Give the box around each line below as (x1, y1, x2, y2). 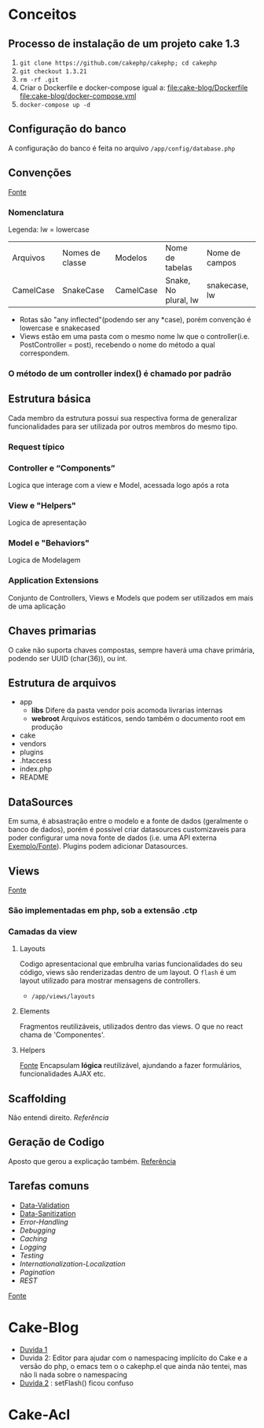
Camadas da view (8, 926, 78, 937)
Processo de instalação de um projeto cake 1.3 (8, 37, 240, 50)
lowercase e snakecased (19, 323, 101, 333)
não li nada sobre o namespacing (19, 1370, 128, 1379)
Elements (19, 1006, 50, 1016)
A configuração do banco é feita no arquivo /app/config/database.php (8, 143, 236, 153)
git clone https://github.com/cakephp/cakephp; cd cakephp (19, 59, 218, 67)
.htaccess (19, 756, 52, 765)
